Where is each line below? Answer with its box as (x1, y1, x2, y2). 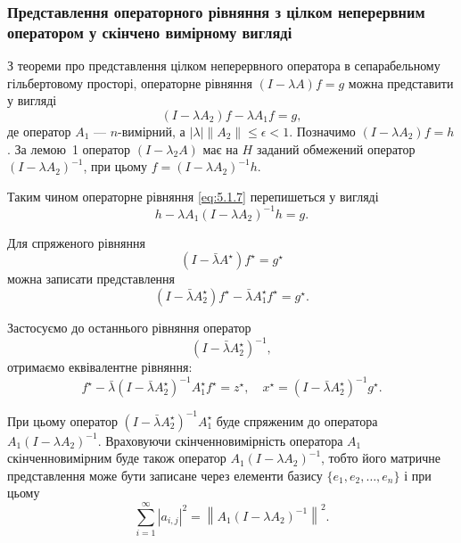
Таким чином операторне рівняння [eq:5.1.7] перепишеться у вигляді (7, 186, 379, 205)
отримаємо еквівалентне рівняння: (7, 358, 193, 376)
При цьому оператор (7, 411, 118, 430)
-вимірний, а (118, 121, 185, 140)
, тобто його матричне (321, 448, 440, 467)
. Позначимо (289, 121, 356, 140)
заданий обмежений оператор (256, 139, 416, 158)
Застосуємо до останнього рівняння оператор (7, 317, 251, 336)
